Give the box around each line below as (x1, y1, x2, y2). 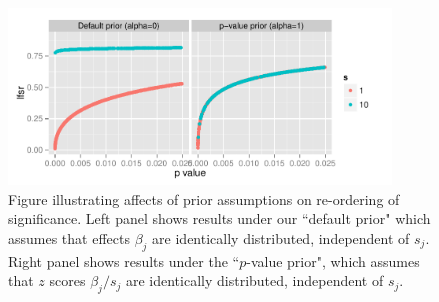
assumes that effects (8, 228, 130, 248)
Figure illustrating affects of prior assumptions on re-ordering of (8, 188, 400, 209)
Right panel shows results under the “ (8, 250, 240, 271)
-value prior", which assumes (246, 250, 420, 271)
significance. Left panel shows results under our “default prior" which (8, 208, 431, 229)
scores (49, 270, 86, 291)
